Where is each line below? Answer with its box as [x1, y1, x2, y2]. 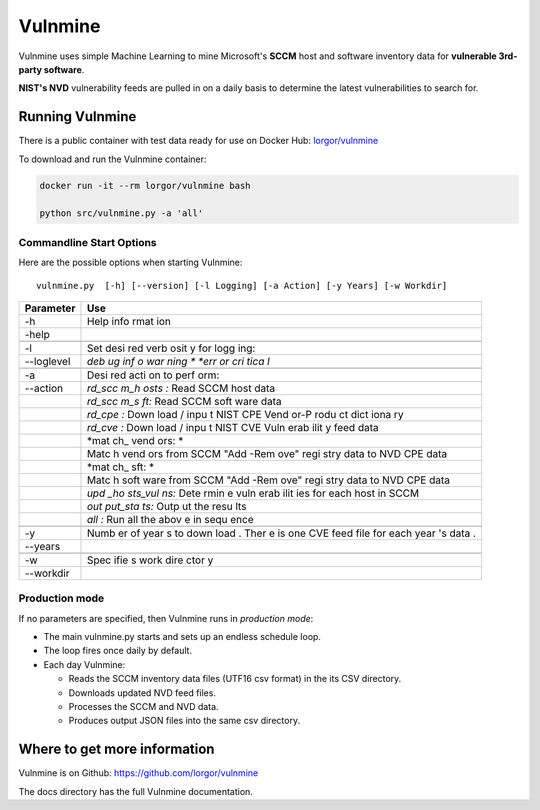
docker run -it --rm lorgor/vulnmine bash [39, 180, 251, 191]
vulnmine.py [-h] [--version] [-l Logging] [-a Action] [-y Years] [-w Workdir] [36, 280, 448, 291]
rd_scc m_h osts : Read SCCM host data [86, 381, 275, 395]
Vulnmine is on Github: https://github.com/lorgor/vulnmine [18, 767, 259, 779]
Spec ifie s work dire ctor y [86, 553, 214, 567]
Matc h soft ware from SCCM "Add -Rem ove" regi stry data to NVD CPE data [86, 473, 450, 487]
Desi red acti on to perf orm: [86, 368, 220, 382]
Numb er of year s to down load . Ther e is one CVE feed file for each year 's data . [86, 526, 477, 540]
